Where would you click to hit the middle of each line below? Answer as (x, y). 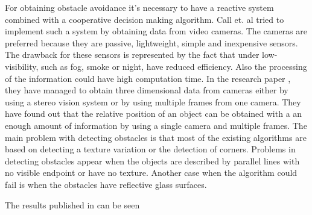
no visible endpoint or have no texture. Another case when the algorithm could (151, 173)
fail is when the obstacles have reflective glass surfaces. (106, 184)
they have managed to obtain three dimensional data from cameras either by (147, 90)
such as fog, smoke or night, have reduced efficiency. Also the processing (174, 66)
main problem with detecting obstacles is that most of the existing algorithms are (156, 137)
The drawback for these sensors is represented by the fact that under (132, 55)
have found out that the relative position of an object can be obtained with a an (154, 114)
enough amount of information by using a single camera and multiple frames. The (156, 125)
